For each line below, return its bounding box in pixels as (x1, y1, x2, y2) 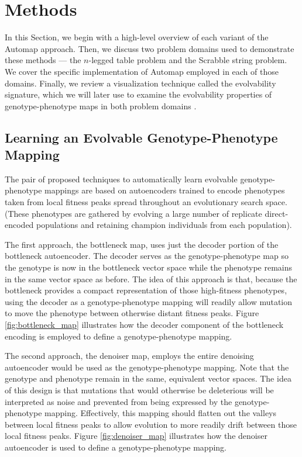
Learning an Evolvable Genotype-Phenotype (5, 128, 278, 146)
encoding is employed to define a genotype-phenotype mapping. (5, 330, 232, 342)
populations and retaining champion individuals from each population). (36, 219, 292, 231)
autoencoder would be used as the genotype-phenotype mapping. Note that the (5, 361, 289, 373)
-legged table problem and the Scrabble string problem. (88, 54, 287, 66)
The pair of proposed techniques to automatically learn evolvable (5, 172, 238, 185)
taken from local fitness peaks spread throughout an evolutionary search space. (5, 196, 287, 208)
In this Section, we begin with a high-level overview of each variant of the (5, 31, 269, 43)
